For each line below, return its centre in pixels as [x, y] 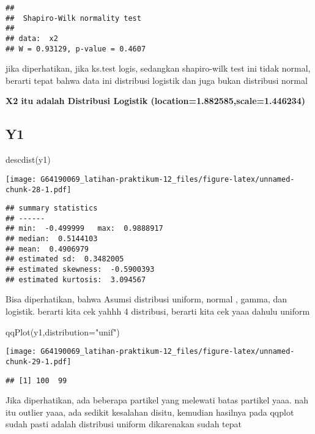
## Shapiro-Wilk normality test [73, 18]
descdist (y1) [28, 159]
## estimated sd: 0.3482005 [65, 259]
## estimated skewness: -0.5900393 [80, 270]
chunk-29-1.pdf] [39, 361]
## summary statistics [52, 208]
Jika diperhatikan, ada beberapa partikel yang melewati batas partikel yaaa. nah [157, 400]
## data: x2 [32, 38]
